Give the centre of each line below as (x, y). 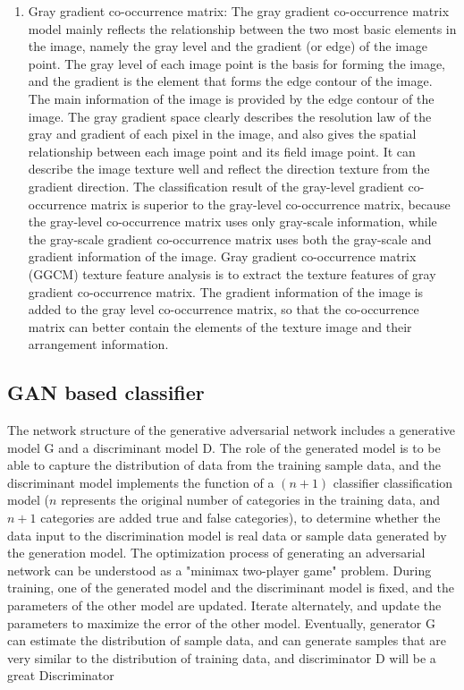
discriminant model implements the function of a (141, 482)
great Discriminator (61, 675)
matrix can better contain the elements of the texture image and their (220, 326)
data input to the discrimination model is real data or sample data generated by (227, 535)
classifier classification (393, 482)
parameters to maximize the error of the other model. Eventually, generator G (222, 622)
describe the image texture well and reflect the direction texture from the (229, 169)
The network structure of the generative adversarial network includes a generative (232, 430)
